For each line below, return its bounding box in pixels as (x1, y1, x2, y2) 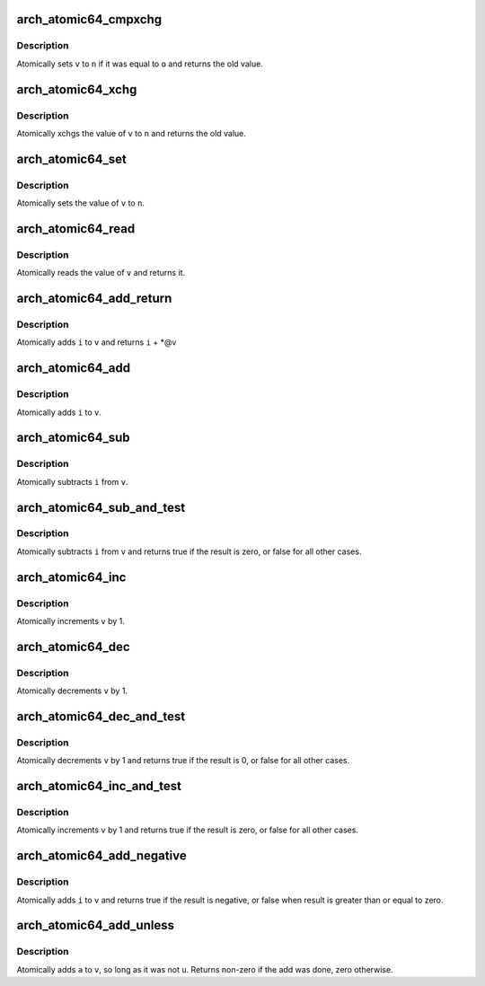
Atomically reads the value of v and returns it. (16, 268, 186, 278)
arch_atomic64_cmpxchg (16, 12, 163, 27)
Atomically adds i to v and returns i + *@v (16, 337, 177, 348)
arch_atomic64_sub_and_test (16, 499, 186, 515)
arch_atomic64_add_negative (16, 849, 188, 864)
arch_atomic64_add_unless (16, 918, 175, 933)
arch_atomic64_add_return (16, 291, 172, 306)
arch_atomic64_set (16, 151, 128, 166)
